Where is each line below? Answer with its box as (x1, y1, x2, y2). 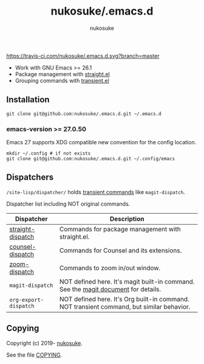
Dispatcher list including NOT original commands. (6, 200, 131, 208)
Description (109, 214, 144, 223)
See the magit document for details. (59, 285, 161, 293)
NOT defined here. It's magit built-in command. (59, 277, 195, 285)
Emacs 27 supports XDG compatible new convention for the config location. (6, 139, 197, 146)
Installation (6, 94, 50, 105)
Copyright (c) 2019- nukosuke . (6, 339, 83, 346)
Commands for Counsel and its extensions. (59, 246, 182, 254)
